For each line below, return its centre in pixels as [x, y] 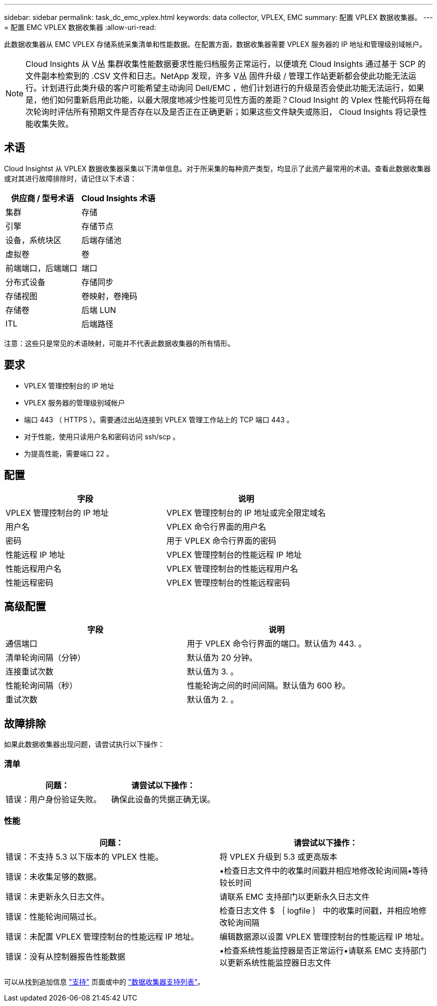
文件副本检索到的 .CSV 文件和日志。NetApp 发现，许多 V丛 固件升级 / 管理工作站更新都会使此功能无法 [217, 76]
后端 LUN [99, 310]
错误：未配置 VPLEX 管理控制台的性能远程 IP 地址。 [102, 936]
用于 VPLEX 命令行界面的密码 [221, 540]
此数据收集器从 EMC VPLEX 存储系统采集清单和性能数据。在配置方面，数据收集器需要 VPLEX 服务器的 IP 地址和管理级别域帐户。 [215, 44]
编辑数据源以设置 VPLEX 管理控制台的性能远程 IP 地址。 [324, 936]
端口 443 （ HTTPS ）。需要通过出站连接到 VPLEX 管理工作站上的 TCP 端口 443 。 [159, 419]
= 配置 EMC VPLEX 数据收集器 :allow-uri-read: [80, 27]
